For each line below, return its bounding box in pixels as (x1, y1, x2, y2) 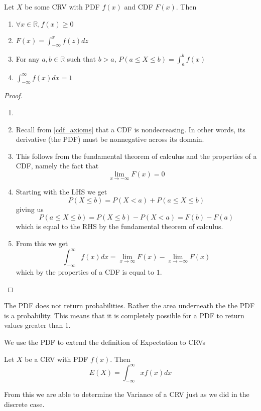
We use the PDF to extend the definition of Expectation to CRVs (4, 336, 205, 347)
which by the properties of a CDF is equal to (16, 266, 154, 277)
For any (16, 53, 40, 64)
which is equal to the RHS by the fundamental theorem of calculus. (16, 221, 223, 232)
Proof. (4, 90, 23, 101)
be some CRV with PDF (25, 2, 100, 12)
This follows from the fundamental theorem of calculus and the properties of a (16, 150, 257, 161)
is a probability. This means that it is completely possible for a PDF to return (4, 310, 244, 320)
